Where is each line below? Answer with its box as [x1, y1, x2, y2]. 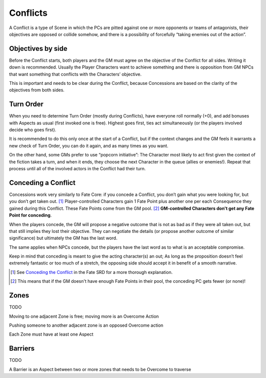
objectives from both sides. [9, 87, 65, 93]
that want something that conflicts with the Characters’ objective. [9, 71, 142, 77]
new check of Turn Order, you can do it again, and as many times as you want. [9, 143, 168, 149]
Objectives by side [9, 44, 67, 53]
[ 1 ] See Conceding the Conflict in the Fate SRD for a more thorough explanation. [10, 269, 173, 275]
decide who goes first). [9, 127, 57, 133]
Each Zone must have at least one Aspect [9, 331, 94, 338]
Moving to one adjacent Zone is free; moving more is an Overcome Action [9, 313, 159, 319]
